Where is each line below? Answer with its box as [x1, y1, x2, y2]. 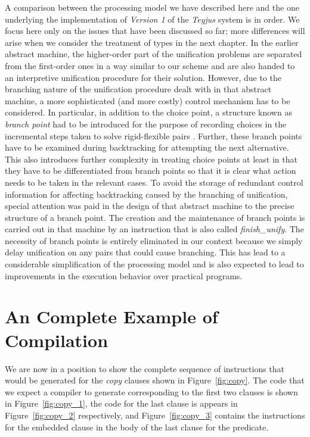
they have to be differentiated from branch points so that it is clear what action [5, 164, 296, 177]
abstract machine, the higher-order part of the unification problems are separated [5, 48, 302, 60]
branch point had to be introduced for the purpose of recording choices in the [5, 117, 287, 130]
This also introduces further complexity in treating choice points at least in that [5, 152, 297, 165]
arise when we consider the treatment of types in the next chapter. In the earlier [5, 36, 299, 48]
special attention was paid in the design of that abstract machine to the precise [5, 199, 294, 212]
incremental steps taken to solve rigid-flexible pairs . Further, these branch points [5, 129, 302, 142]
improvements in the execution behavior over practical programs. [5, 269, 243, 282]
